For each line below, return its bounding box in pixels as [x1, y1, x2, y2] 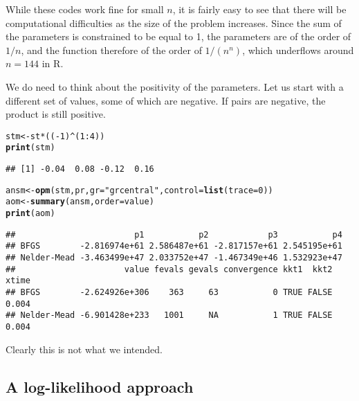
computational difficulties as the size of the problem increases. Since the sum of [6, 15, 342, 30]
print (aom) [6, 208, 55, 219]
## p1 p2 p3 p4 [6, 229, 342, 240]
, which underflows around [242, 42, 354, 57]
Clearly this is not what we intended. [6, 341, 163, 356]
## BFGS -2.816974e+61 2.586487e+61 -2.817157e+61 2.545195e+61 [6, 241, 342, 251]
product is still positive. [6, 107, 106, 121]
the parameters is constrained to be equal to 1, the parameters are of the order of [6, 29, 351, 44]
